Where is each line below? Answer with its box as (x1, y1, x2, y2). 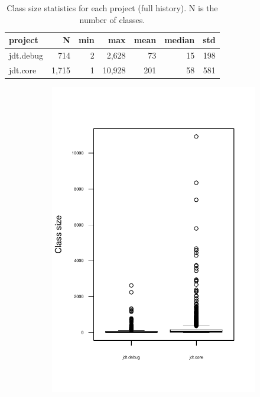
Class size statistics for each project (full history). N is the (6, 2, 218, 14)
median (164, 34, 195, 46)
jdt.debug (9, 49, 43, 62)
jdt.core (9, 63, 37, 76)
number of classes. (79, 13, 145, 25)
